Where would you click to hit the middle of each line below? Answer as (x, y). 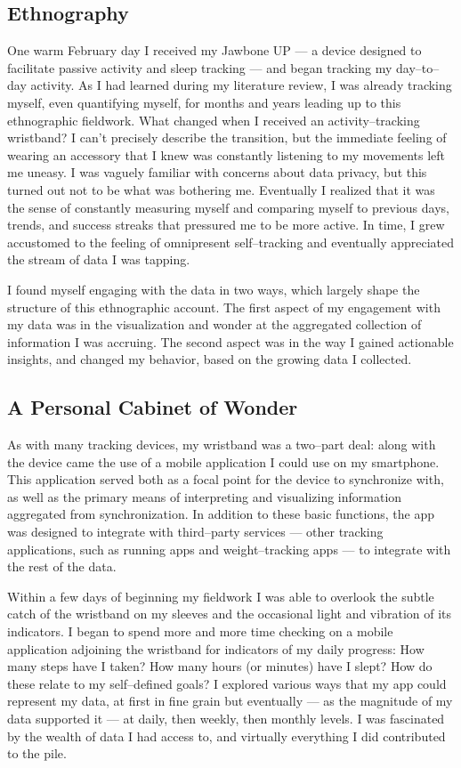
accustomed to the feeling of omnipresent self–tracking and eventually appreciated (231, 242)
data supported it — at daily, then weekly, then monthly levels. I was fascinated (226, 718)
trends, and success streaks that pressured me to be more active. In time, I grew (226, 225)
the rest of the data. (62, 566)
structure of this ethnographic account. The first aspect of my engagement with (224, 307)
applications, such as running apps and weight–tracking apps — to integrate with (229, 549)
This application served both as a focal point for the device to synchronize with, (226, 479)
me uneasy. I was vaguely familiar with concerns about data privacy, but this (217, 172)
